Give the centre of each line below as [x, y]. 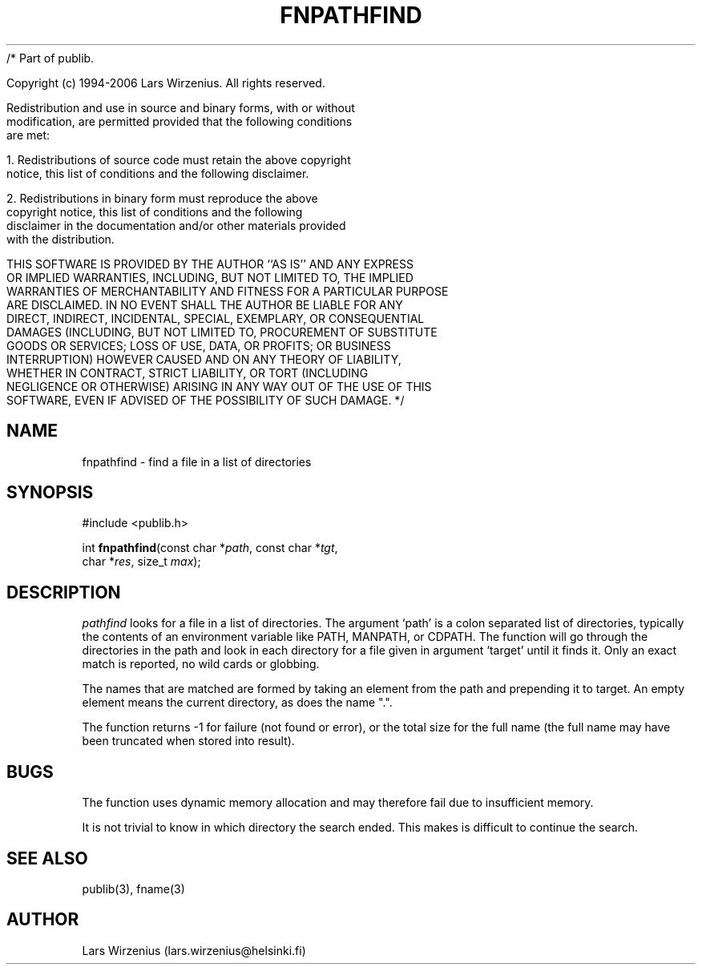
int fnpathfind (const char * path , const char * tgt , [210, 548]
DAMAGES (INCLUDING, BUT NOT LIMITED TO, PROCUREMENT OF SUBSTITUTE [222, 332]
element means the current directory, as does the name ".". [237, 703]
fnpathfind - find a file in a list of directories [197, 461]
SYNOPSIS [50, 493]
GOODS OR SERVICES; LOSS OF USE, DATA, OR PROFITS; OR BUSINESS [199, 345]
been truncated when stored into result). [188, 741]
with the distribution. [61, 239]
